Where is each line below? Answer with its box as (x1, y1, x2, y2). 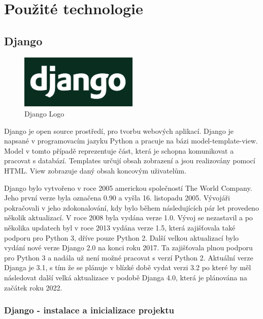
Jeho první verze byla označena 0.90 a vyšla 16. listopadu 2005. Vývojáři (4, 192, 230, 203)
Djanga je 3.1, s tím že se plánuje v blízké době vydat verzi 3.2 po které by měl (4, 262, 251, 273)
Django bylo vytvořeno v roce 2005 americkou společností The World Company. (4, 182, 252, 193)
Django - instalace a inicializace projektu (4, 304, 174, 316)
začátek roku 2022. (4, 282, 62, 293)
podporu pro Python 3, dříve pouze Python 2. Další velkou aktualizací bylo (4, 232, 239, 243)
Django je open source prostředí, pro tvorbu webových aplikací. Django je (4, 125, 234, 136)
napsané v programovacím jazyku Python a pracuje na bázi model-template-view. (4, 135, 258, 146)
